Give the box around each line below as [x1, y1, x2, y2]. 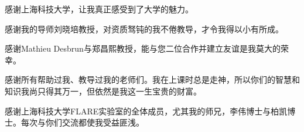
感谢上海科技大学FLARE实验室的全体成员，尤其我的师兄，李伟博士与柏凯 [5, 104, 288, 117]
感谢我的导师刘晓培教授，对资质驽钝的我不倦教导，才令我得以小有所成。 [5, 22, 283, 35]
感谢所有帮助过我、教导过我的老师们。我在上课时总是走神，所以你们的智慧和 [5, 73, 300, 86]
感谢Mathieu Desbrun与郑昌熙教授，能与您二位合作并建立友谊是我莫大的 [5, 42, 281, 55]
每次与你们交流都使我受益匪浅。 [21, 116, 144, 128]
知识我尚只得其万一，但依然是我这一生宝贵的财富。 [5, 84, 201, 97]
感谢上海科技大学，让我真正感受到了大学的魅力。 [5, 3, 193, 15]
